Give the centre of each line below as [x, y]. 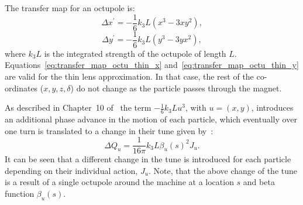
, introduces [272, 107]
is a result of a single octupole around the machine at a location [119, 182]
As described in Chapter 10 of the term [78, 107]
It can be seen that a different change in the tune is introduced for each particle [148, 159]
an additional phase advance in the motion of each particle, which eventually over [151, 119]
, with [196, 107]
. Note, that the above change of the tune [223, 170]
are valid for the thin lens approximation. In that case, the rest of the [129, 76]
